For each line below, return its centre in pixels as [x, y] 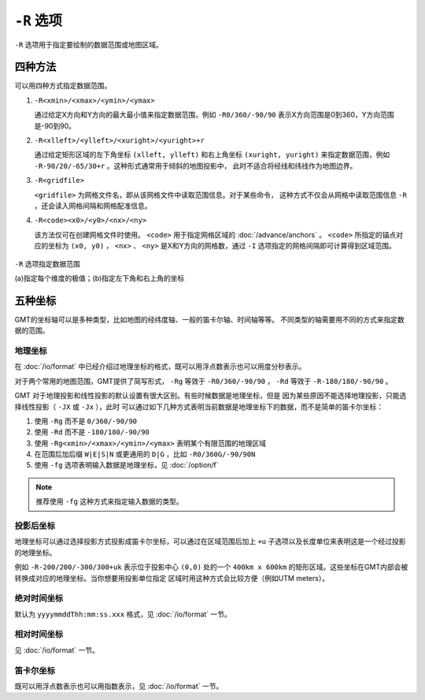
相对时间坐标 [39, 635]
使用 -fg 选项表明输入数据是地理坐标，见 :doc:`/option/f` [127, 465]
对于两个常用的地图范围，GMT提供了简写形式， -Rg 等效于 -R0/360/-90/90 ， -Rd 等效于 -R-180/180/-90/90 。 [203, 381]
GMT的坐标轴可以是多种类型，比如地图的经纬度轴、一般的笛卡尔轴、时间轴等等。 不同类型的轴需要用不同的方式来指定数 [210, 319]
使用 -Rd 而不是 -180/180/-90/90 [92, 432]
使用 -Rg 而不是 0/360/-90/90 [86, 421]
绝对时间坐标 [39, 598]
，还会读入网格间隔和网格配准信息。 [93, 206]
